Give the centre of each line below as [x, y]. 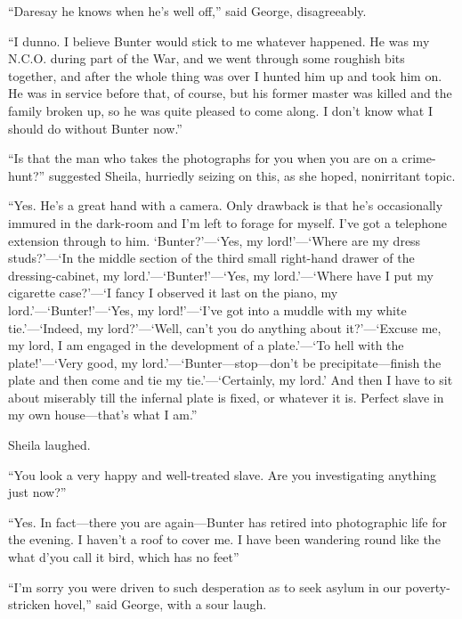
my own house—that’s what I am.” [103, 415]
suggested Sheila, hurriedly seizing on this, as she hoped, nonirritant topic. [252, 175]
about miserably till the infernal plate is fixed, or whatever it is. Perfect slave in [226, 397]
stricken [29, 604]
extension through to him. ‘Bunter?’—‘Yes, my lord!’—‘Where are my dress [215, 240]
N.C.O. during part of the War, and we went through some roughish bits [207, 58]
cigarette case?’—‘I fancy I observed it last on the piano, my [173, 293]
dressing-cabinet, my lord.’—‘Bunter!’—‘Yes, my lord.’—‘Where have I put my [221, 275]
